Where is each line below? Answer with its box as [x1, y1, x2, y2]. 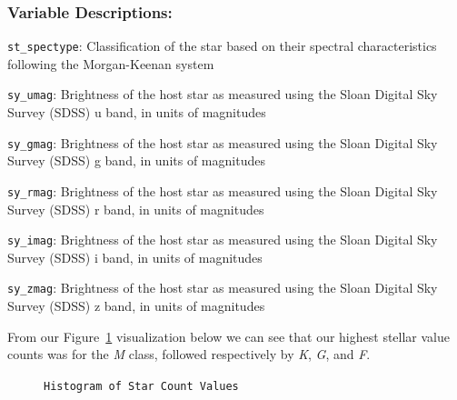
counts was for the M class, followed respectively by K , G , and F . [7, 345, 371, 364]
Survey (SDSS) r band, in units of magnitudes [7, 199, 264, 218]
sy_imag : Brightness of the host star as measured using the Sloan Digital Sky [7, 230, 438, 249]
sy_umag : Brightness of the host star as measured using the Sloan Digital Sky [7, 85, 438, 104]
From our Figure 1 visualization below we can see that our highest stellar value [7, 326, 450, 345]
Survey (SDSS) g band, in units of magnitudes [7, 151, 265, 170]
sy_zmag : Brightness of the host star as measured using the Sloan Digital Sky [7, 278, 438, 297]
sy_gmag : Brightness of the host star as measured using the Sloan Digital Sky [7, 133, 438, 152]
